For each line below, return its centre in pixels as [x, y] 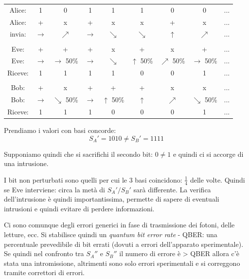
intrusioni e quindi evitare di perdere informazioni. [79, 208]
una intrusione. [26, 163]
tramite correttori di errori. [44, 272]
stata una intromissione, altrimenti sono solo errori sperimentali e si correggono [122, 263]
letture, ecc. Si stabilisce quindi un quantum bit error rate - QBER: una [111, 234]
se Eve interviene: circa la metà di [54, 189]
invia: [18, 34]
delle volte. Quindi [217, 179]
